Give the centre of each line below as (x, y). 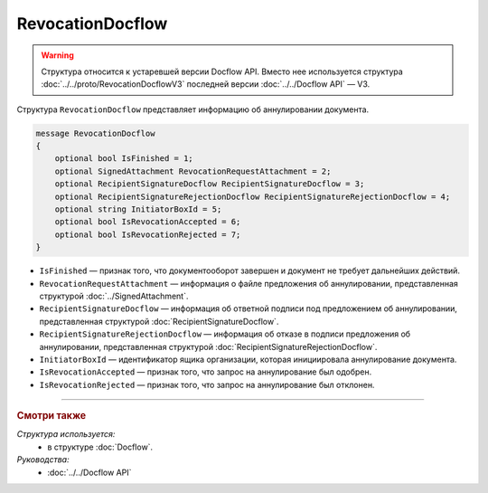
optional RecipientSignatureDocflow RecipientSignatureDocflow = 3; (210, 184)
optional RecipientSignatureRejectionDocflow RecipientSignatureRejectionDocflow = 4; (253, 196)
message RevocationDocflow (95, 133)
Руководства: (43, 460)
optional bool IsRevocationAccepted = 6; (148, 222)
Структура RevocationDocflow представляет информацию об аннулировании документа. (193, 109)
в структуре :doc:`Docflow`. (100, 447)
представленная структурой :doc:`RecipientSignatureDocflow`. (159, 321)
